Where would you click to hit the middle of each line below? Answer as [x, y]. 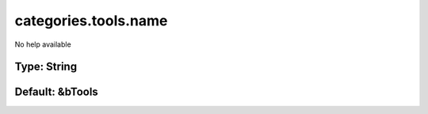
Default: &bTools [56, 92]
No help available [43, 44]
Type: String [46, 67]
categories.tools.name [91, 21]
